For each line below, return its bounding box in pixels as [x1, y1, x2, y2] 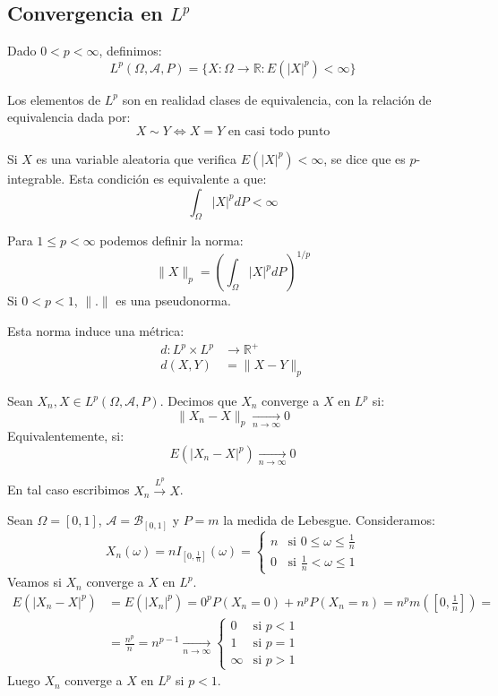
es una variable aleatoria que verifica [36, 149, 237, 168]
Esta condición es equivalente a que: [68, 168, 267, 187]
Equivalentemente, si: [7, 426, 124, 445]
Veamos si [7, 572, 62, 591]
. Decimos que [159, 391, 237, 410]
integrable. [7, 168, 65, 187]
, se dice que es [323, 149, 406, 168]
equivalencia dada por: [7, 107, 131, 126]
